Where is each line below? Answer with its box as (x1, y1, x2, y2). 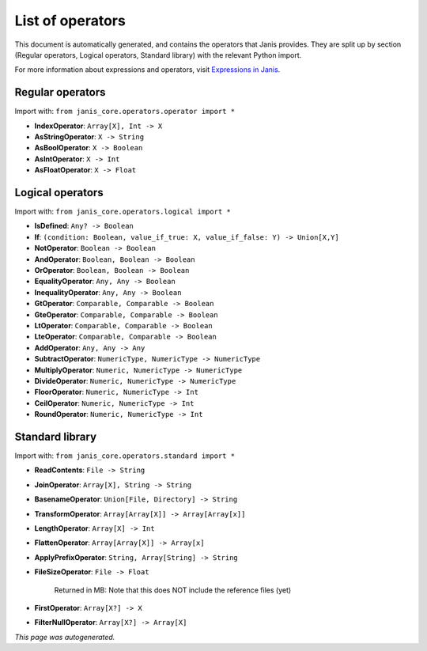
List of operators (14, 12, 126, 29)
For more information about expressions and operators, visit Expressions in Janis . (14, 65, 281, 74)
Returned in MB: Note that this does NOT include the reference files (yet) (54, 585, 292, 595)
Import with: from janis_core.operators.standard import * (14, 451, 236, 460)
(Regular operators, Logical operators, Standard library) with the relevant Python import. (14, 50, 302, 59)
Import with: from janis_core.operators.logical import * (14, 206, 231, 217)
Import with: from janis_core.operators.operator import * (14, 107, 236, 116)
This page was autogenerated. (14, 632, 115, 642)
